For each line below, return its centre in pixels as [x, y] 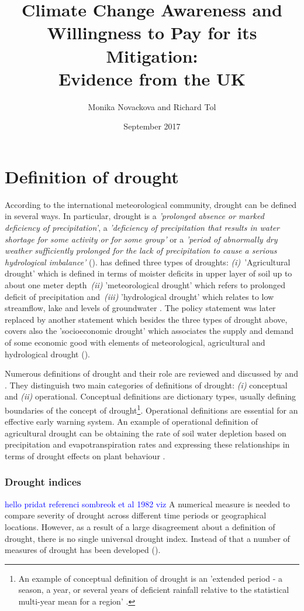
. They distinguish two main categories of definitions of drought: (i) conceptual [146, 385]
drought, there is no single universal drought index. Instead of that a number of [147, 538]
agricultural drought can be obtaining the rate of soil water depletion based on [146, 433]
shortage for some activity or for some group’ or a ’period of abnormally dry [141, 239]
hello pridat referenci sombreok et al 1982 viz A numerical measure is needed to [148, 504]
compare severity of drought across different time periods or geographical [136, 515]
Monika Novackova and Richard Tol [152, 106]
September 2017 [152, 126]
